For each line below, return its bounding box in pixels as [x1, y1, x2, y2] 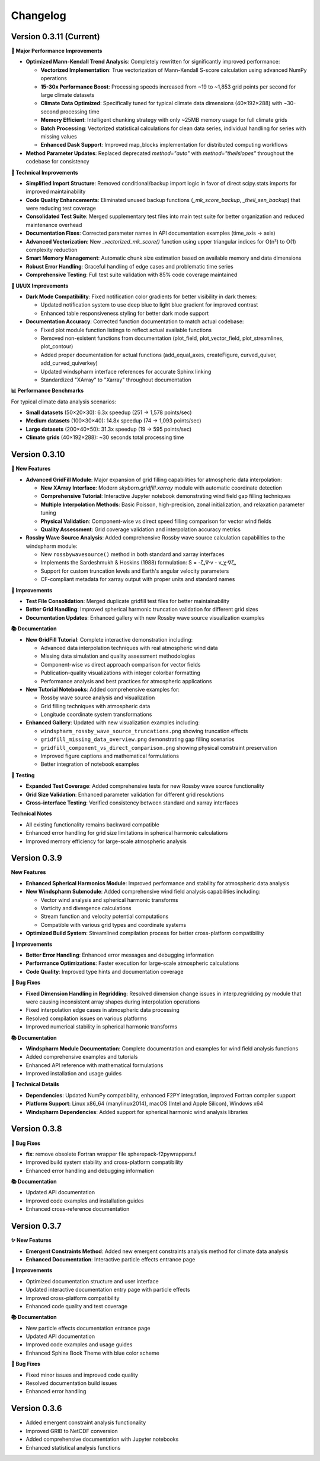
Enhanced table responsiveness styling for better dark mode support [40, 310, 209, 317]
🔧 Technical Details [11, 1081, 59, 1088]
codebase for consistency [25, 158, 89, 165]
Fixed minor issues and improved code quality [25, 1371, 139, 1378]
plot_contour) [40, 343, 73, 350]
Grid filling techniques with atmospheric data [40, 702, 151, 709]
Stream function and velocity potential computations [40, 913, 169, 920]
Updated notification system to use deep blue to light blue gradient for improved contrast [40, 301, 258, 308]
